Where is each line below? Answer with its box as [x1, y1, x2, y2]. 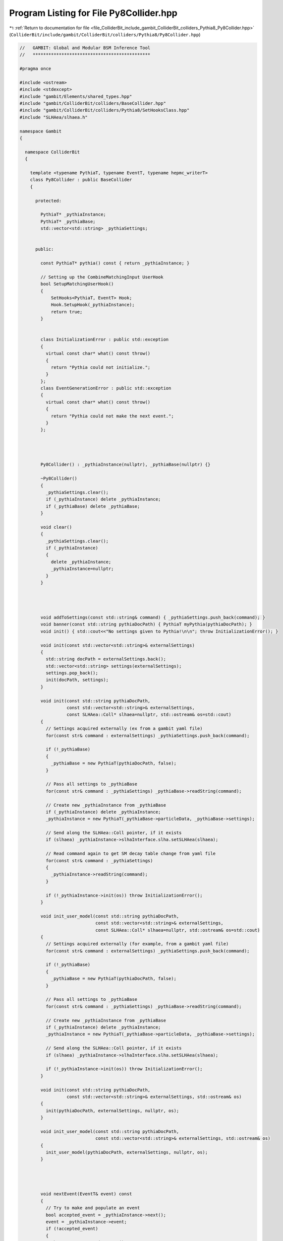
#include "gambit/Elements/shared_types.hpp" [19, 93, 132, 99]
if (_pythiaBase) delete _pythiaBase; [45, 503, 140, 509]
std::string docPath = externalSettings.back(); [45, 656, 166, 662]
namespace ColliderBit [25, 149, 80, 155]
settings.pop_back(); [45, 670, 99, 676]
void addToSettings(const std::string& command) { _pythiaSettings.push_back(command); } [40, 615, 265, 620]
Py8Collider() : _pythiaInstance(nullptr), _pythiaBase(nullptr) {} [40, 462, 211, 468]
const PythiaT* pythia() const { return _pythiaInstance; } [40, 261, 190, 266]
